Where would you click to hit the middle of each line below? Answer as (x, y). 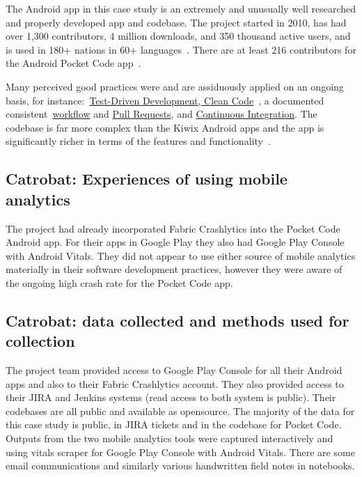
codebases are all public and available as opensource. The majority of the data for (180, 410)
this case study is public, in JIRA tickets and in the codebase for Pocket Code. (174, 424)
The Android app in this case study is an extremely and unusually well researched (181, 8)
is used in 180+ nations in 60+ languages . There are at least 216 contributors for (181, 49)
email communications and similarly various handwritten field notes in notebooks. (180, 466)
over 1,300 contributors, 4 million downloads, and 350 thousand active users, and (178, 36)
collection (40, 341)
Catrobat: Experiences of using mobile (147, 179)
